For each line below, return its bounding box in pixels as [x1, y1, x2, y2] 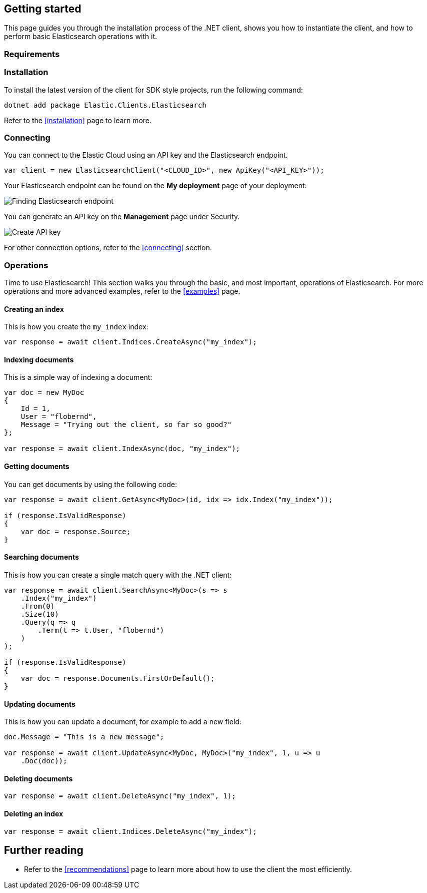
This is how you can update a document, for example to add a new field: [4, 717, 241, 726]
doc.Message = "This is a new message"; [4, 733, 164, 741]
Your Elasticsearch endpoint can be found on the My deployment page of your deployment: [4, 181, 307, 190]
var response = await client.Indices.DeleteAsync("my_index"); [4, 827, 257, 835]
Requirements [4, 49, 60, 59]
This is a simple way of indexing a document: [4, 373, 152, 382]
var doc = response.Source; [20, 527, 130, 536]
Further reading [4, 844, 83, 856]
